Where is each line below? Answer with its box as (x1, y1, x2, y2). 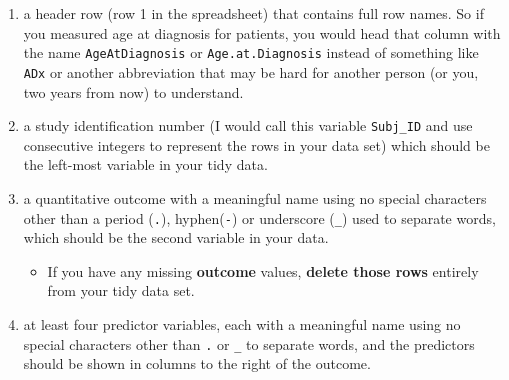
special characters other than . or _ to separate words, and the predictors (23, 333, 475, 354)
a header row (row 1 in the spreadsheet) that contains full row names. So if (23, 3, 484, 23)
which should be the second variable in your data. (23, 227, 329, 248)
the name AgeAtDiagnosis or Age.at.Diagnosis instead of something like (23, 42, 479, 63)
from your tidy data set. (47, 280, 195, 301)
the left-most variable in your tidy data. (23, 154, 268, 175)
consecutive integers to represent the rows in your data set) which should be (23, 134, 490, 155)
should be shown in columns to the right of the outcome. (23, 353, 371, 374)
